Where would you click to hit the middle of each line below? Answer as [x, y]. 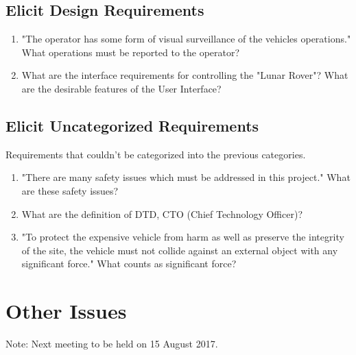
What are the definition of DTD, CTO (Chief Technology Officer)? [162, 213]
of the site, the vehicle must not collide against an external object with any [180, 250]
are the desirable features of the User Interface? [121, 88]
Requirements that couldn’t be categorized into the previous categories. [156, 154]
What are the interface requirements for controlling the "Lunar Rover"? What [185, 75]
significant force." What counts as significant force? [129, 264]
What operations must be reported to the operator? [131, 52]
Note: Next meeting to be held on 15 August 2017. [112, 344]
